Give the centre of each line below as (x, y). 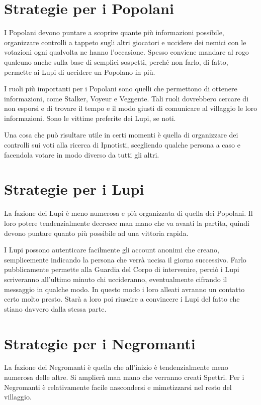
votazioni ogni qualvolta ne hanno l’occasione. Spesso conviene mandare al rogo (126, 52)
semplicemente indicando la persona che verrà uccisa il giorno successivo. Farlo (125, 259)
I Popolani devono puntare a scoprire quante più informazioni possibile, (114, 32)
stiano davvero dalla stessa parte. (55, 308)
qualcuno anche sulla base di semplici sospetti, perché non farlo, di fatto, (116, 61)
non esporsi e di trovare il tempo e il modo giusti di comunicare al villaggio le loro (131, 108)
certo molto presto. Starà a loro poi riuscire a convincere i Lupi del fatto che (122, 299)
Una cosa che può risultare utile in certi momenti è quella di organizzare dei (121, 135)
